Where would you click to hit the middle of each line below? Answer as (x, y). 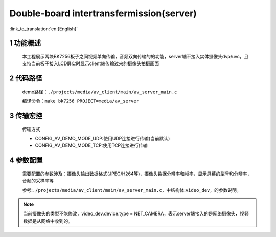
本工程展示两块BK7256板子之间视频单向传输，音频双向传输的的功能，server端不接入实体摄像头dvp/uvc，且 (135, 56)
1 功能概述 (25, 43)
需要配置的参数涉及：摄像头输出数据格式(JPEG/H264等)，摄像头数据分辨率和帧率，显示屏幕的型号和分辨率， (137, 174)
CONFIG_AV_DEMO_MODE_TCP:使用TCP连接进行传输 (91, 145)
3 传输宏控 (26, 115)
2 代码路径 (26, 79)
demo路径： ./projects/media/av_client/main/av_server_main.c (100, 92)
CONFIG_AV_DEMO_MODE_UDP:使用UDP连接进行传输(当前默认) (102, 138)
